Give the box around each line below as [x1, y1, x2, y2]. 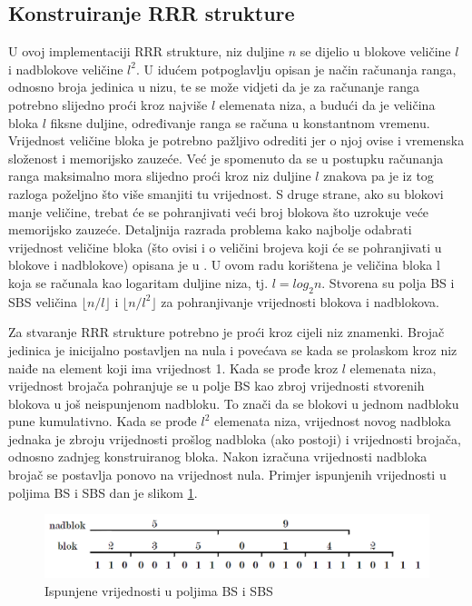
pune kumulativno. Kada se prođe [8, 412, 197, 431]
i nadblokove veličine [8, 59, 123, 78]
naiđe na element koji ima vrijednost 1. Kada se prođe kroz [8, 358, 339, 377]
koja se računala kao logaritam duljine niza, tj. [8, 273, 269, 292]
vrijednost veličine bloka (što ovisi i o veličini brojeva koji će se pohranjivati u [8, 237, 442, 256]
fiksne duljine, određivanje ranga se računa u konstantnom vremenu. [50, 113, 430, 132]
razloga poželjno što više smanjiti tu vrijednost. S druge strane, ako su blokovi [8, 184, 444, 203]
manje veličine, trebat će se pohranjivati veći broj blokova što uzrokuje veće [8, 202, 429, 221]
